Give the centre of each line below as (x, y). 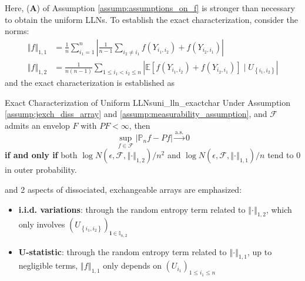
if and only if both (41, 155)
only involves (42, 224)
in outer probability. (41, 170)
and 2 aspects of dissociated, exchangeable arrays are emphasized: (123, 190)
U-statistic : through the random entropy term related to (123, 251)
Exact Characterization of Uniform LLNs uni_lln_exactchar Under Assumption (148, 102)
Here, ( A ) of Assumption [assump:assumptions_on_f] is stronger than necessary (150, 8)
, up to (259, 251)
